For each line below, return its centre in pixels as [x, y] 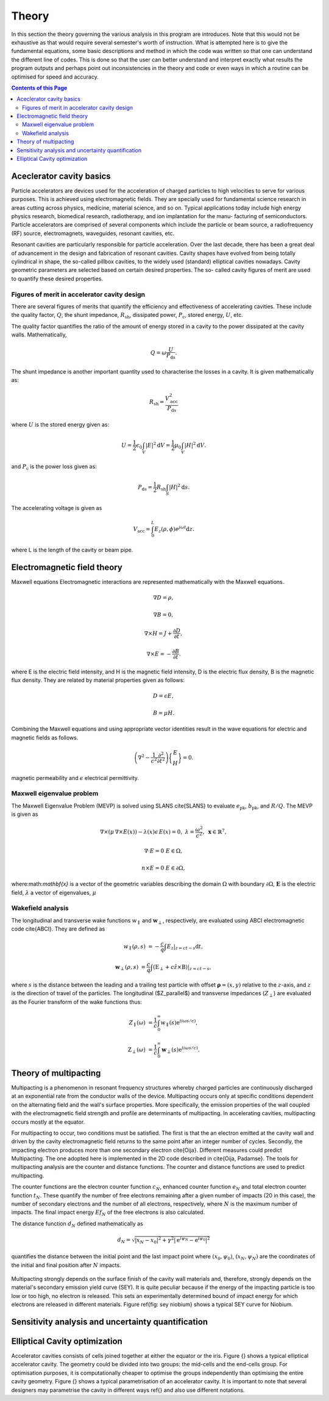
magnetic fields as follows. [45, 737]
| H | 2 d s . [179, 486]
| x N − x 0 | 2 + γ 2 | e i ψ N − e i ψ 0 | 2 [172, 1240]
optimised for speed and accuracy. [55, 77]
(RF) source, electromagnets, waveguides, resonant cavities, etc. [93, 233]
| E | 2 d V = [158, 445]
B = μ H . [164, 713]
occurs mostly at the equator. [48, 1122]
